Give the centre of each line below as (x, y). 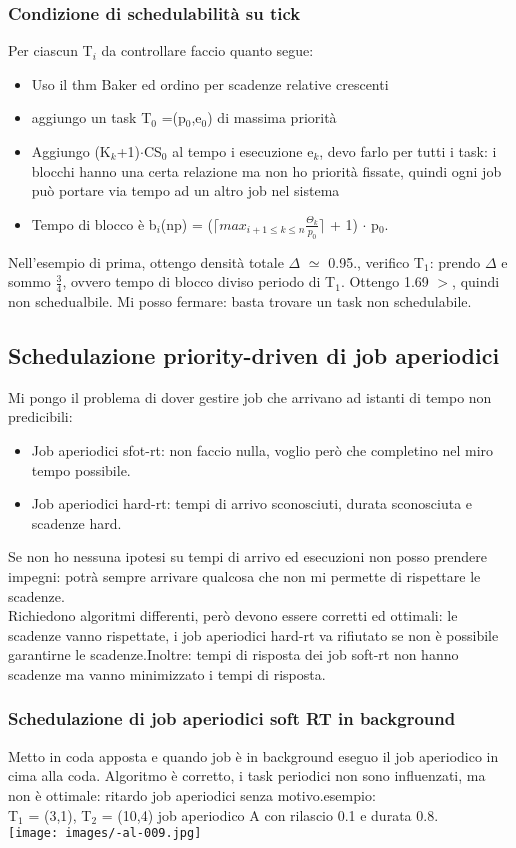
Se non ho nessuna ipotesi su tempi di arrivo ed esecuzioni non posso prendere (248, 556)
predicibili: (40, 416)
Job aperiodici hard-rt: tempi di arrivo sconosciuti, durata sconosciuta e (252, 503)
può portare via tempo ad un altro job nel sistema (185, 190)
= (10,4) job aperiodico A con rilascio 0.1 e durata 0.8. (270, 814)
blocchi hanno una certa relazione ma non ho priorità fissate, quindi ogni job (266, 170)
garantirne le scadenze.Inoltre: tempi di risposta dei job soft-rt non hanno (233, 654)
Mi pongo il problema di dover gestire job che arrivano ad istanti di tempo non (250, 396)
